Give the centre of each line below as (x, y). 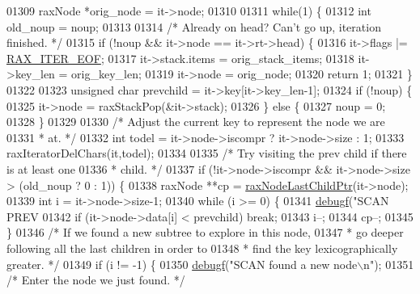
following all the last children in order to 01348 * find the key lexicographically (202, 248)
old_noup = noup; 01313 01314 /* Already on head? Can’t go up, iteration (194, 26)
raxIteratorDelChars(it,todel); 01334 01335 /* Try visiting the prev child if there (207, 153)
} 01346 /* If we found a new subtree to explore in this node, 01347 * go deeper (205, 232)
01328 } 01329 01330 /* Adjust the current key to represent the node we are (196, 122)
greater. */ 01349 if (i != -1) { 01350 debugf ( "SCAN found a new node (182, 264)
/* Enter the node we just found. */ (96, 280)
